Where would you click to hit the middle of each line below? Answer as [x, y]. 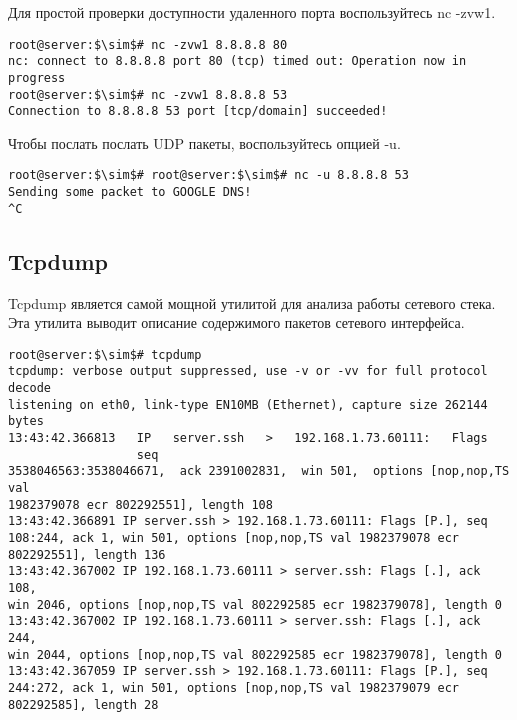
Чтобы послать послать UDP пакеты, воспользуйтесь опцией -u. [204, 142]
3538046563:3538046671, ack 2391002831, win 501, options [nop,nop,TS [259, 471]
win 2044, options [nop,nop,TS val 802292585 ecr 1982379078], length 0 [255, 654]
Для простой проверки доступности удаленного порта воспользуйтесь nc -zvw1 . [252, 12]
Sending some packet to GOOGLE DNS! [130, 192]
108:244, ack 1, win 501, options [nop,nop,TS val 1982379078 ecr [234, 538]
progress [37, 77]
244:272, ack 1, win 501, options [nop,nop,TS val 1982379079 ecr [234, 687]
